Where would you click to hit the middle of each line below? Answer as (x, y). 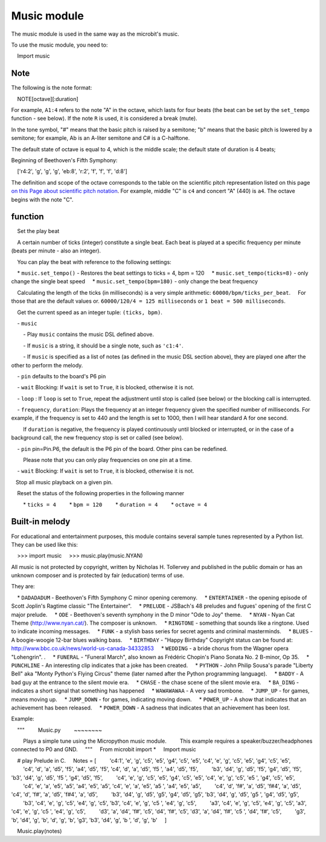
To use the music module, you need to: (59, 45)
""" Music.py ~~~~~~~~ (60, 730)
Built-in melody (41, 521)
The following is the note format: (52, 88)
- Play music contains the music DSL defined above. (88, 334)
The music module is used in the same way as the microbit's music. (95, 34)
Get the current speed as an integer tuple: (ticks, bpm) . (90, 312)
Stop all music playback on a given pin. (64, 482)
